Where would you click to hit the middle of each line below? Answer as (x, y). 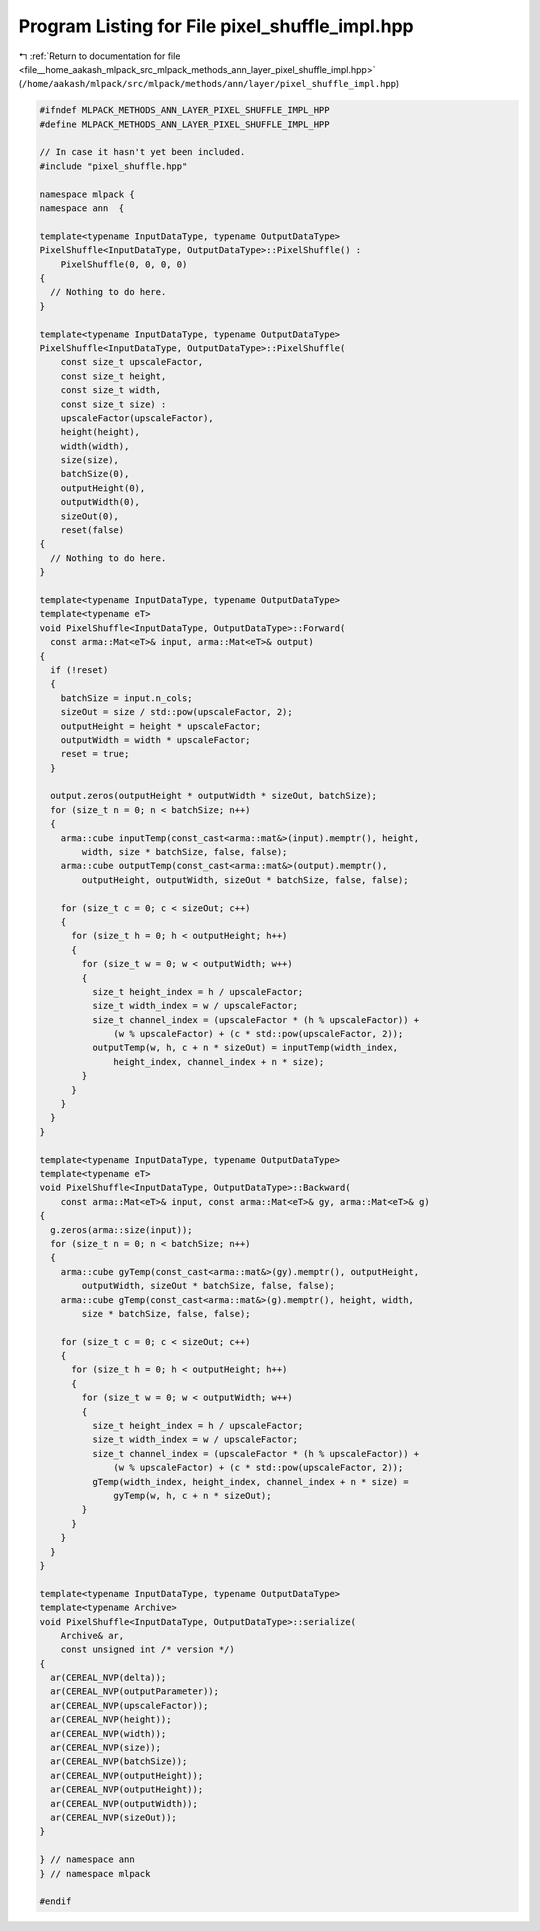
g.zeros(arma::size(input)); (122, 1229)
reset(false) (92, 530)
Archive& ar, (92, 1635)
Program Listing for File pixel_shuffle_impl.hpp (216, 26)
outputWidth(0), (100, 502)
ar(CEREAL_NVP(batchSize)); (119, 1761)
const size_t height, (113, 376)
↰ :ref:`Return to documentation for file (99, 56)
